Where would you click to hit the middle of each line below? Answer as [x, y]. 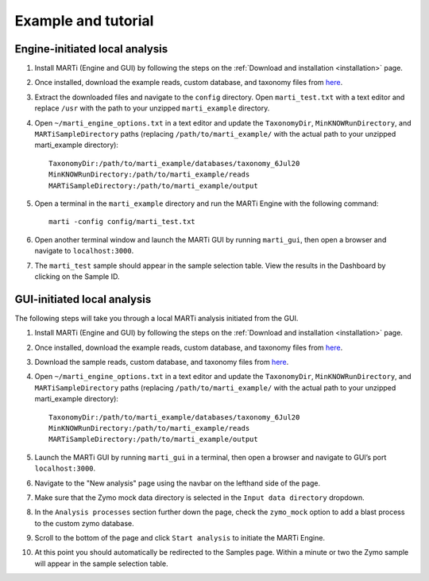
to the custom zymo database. [84, 523]
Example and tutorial [84, 21]
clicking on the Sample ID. [77, 276]
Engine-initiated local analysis [91, 49]
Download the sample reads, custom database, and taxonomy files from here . [162, 362]
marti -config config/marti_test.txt [122, 222]
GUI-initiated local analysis [83, 299]
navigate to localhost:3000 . [84, 251]
